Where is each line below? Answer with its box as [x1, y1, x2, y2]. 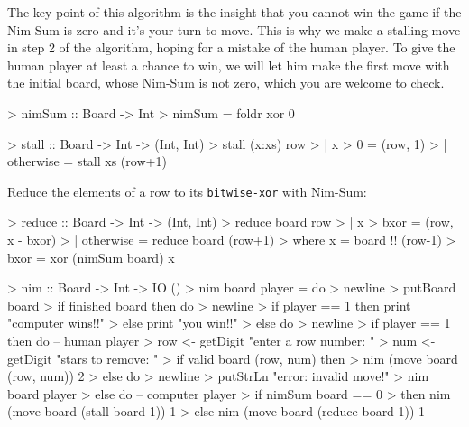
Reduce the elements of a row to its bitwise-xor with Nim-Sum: [7, 181, 367, 200]
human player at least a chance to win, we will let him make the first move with [7, 55, 450, 74]
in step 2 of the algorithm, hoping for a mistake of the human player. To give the [7, 38, 455, 57]
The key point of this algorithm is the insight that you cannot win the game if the [7, 3, 462, 21]
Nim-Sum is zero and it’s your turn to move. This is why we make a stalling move [7, 20, 461, 39]
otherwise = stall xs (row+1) [7, 152, 167, 171]
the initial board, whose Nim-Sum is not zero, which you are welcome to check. [7, 73, 445, 92]
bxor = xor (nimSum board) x [7, 247, 175, 266]
